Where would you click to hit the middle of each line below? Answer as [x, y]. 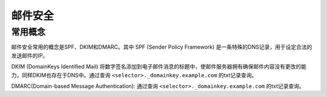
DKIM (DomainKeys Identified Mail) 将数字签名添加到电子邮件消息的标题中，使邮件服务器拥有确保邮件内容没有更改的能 [159, 67]
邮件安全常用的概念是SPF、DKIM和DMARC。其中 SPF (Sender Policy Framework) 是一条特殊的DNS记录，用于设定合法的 [162, 47]
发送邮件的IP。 [30, 55]
